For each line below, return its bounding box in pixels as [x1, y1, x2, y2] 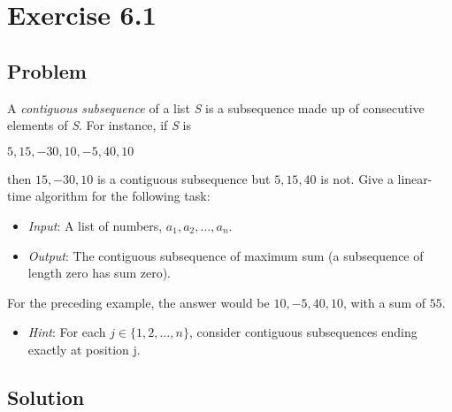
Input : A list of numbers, [27, 216, 163, 234]
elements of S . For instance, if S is [7, 116, 191, 134]
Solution [7, 383, 85, 410]
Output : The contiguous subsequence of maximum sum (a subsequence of [27, 246, 424, 264]
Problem [7, 57, 87, 84]
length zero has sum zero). [27, 263, 172, 282]
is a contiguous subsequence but [96, 169, 271, 187]
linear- [397, 169, 433, 187]
